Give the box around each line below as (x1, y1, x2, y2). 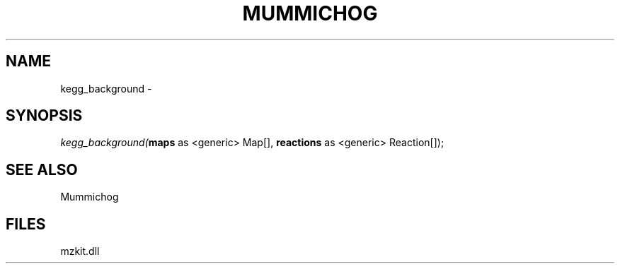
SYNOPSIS (6, 107, 83, 125)
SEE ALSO (6, 160, 78, 179)
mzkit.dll (60, 245, 100, 258)
